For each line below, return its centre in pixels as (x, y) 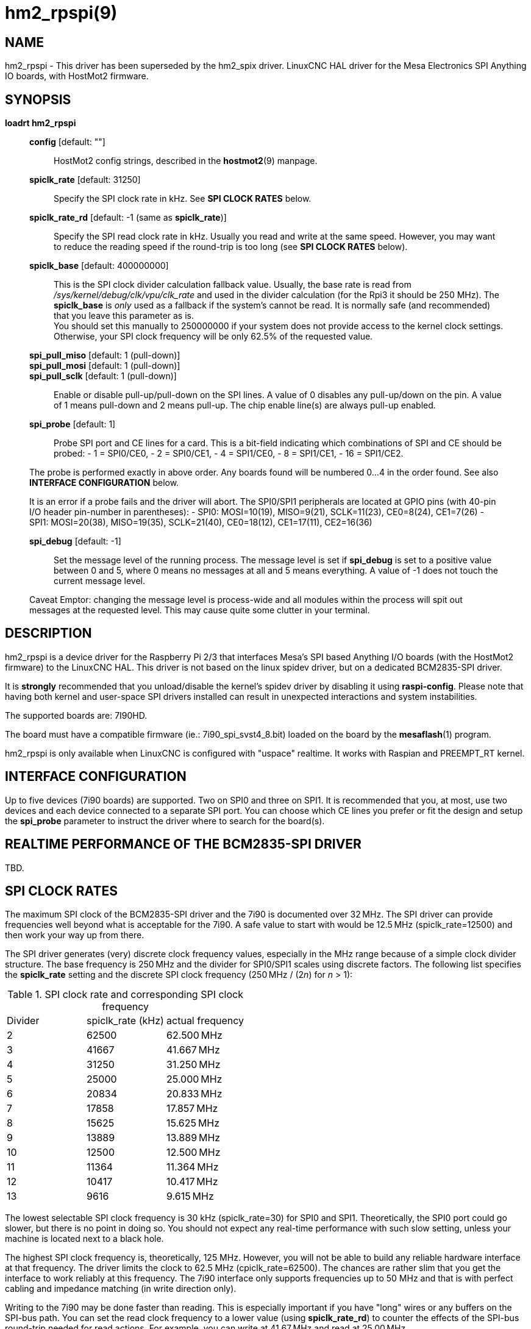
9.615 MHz (190, 1196)
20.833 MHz (194, 1094)
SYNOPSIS (38, 99)
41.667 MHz (193, 1050)
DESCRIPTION (48, 633)
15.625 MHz (193, 1123)
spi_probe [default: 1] (73, 424)
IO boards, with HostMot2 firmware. (77, 76)
